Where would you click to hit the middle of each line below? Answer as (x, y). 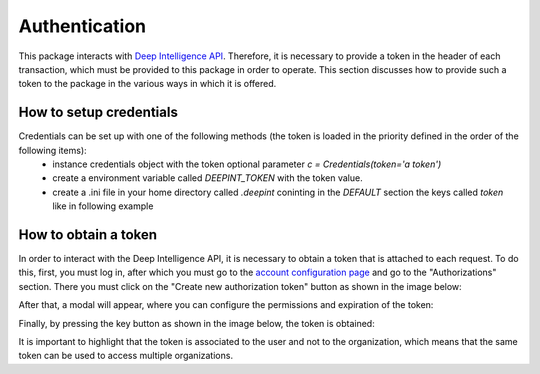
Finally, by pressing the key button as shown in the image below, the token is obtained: (196, 323)
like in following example (103, 206)
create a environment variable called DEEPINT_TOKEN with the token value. (208, 178)
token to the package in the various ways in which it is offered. (147, 84)
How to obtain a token (88, 234)
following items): (52, 150)
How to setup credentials (98, 112)
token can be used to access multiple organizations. (126, 356)
